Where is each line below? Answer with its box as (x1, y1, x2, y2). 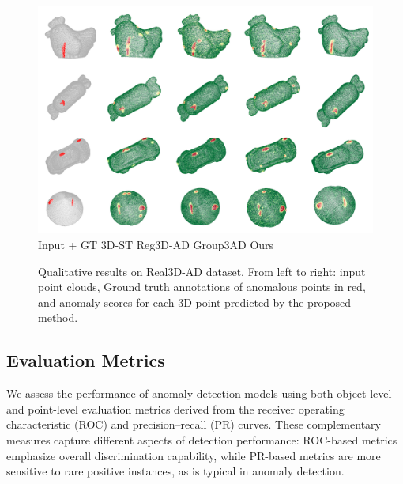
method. (38, 309, 78, 326)
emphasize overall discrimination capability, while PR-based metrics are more (6, 447, 381, 463)
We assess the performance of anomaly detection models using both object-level (6, 385, 392, 402)
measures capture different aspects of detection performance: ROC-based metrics (6, 431, 397, 448)
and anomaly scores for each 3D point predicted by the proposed (38, 293, 352, 310)
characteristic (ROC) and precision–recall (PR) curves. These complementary (6, 416, 381, 433)
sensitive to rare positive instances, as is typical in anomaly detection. (6, 463, 345, 479)
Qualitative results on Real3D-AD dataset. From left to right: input (38, 263, 366, 279)
